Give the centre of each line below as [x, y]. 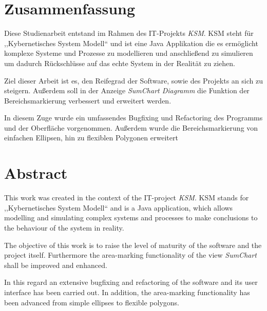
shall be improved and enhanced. [56, 265]
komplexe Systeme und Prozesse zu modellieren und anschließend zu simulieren [129, 53]
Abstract [36, 173]
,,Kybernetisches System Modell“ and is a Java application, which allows [119, 207]
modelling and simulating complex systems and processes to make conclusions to [131, 217]
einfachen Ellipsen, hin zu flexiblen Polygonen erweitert [91, 138]
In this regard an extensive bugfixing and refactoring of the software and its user [131, 282]
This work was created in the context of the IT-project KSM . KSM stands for [127, 198]
